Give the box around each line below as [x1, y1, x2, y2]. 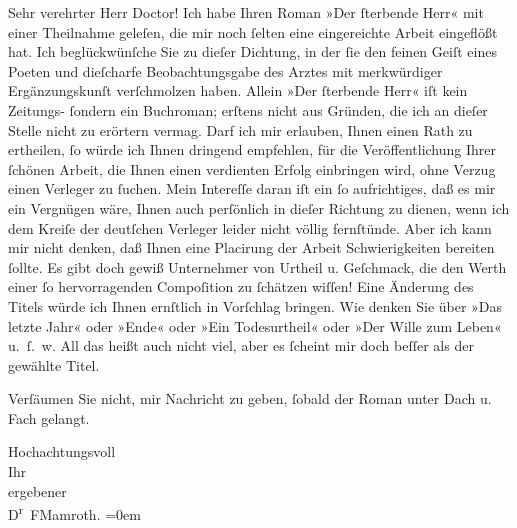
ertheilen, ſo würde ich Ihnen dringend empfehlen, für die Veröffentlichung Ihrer [8, 139, 496, 160]
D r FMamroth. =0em [8, 501, 141, 524]
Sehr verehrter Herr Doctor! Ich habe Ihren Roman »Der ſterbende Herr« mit [8, 2, 484, 22]
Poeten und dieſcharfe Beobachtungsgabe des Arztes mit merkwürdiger [8, 60, 443, 81]
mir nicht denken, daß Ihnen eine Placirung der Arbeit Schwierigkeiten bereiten [8, 237, 495, 258]
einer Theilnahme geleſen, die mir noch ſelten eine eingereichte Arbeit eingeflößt [8, 21, 498, 42]
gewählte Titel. [8, 354, 100, 375]
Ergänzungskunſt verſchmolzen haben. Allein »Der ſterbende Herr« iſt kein [8, 80, 468, 101]
